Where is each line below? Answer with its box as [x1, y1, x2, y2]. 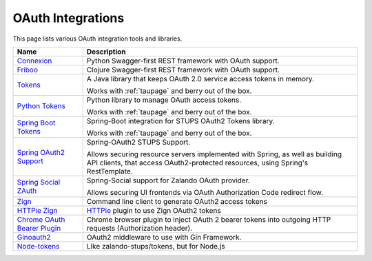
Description [86, 47, 126, 56]
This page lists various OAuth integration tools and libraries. [12, 34, 183, 43]
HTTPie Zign [17, 205, 58, 215]
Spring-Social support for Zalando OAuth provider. [86, 176, 251, 185]
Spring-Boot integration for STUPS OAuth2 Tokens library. [86, 116, 275, 125]
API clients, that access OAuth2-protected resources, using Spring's [86, 158, 309, 167]
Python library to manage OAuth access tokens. [86, 95, 242, 105]
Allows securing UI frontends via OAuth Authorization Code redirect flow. [86, 187, 324, 197]
